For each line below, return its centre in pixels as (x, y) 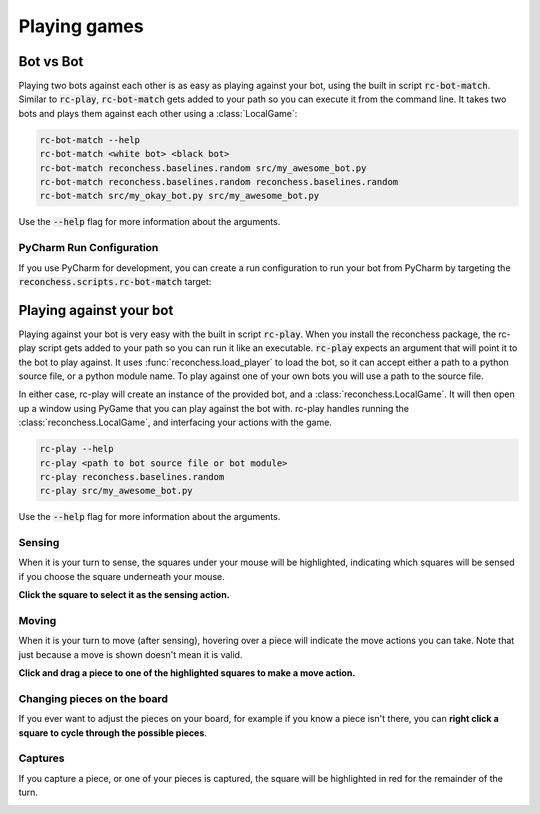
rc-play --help (76, 449)
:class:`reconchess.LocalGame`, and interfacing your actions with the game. (175, 422)
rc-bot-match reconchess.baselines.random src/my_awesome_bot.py (203, 168)
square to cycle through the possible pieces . (112, 732)
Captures (41, 758)
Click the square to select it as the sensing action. (124, 595)
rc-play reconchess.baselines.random (132, 476)
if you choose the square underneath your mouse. (121, 576)
